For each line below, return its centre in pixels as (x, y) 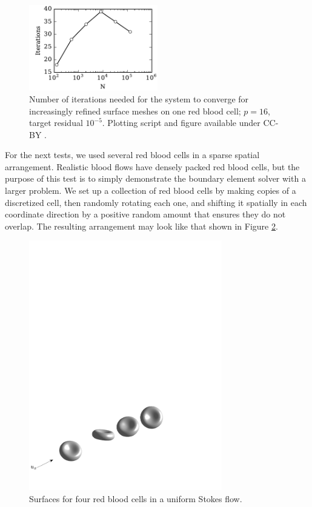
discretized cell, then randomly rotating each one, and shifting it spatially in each (156, 202)
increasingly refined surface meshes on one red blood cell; (135, 111)
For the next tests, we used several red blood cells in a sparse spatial (132, 155)
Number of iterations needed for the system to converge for (139, 98)
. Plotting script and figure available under (181, 123)
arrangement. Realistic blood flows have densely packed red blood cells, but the (152, 166)
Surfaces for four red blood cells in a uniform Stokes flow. (136, 498)
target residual (56, 123)
